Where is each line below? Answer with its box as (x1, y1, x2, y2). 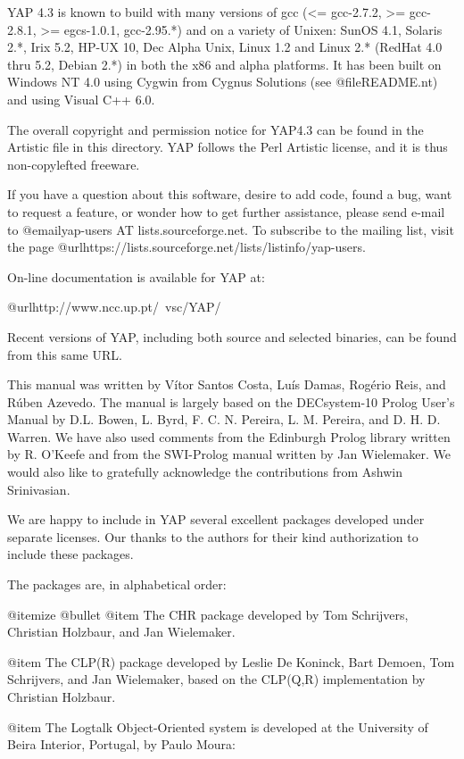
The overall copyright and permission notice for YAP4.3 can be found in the (7, 120, 424, 138)
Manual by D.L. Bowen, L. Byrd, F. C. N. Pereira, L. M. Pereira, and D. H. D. (7, 410, 441, 429)
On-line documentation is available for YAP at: (7, 267, 265, 286)
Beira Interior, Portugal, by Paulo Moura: (7, 735, 236, 754)
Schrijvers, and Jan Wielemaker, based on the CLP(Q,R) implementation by (7, 670, 426, 688)
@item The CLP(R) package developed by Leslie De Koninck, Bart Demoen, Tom (7, 652, 455, 671)
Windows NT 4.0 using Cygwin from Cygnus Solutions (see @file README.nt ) (7, 72, 438, 91)
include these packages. (7, 545, 134, 563)
